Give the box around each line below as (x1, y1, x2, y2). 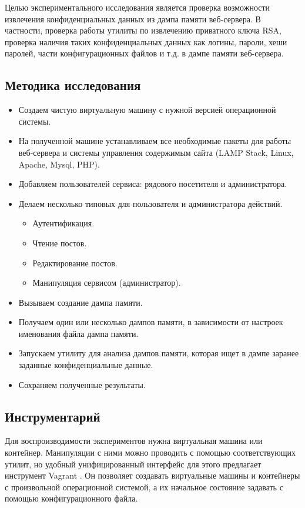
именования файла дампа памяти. (18, 327, 139, 339)
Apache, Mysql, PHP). (18, 158, 100, 170)
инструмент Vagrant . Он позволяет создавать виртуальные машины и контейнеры (5, 469, 300, 482)
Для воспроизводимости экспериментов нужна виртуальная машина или (5, 435, 263, 447)
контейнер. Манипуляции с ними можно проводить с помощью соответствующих (5, 446, 296, 459)
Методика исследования (5, 76, 141, 94)
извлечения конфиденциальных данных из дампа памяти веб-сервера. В (5, 12, 261, 25)
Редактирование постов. (32, 256, 118, 269)
